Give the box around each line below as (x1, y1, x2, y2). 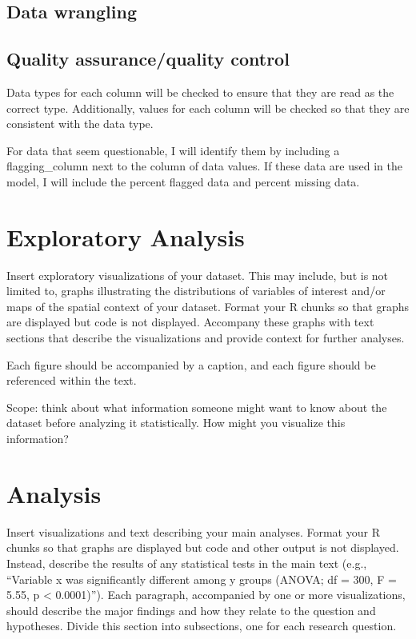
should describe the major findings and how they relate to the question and (6, 601, 376, 618)
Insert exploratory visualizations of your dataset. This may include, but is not (6, 266, 389, 283)
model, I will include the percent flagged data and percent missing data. (6, 173, 360, 190)
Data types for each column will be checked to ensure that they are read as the (6, 83, 394, 100)
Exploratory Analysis (6, 220, 245, 253)
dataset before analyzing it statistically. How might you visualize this (6, 414, 346, 431)
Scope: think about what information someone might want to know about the (6, 398, 387, 415)
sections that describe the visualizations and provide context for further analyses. (6, 329, 405, 346)
